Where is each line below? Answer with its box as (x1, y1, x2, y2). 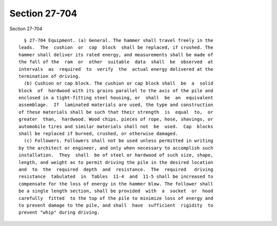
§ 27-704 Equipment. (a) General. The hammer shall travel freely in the (24, 37, 213, 43)
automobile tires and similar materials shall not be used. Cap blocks (18, 124, 213, 129)
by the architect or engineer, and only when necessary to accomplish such (18, 145, 213, 151)
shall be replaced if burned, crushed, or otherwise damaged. (18, 131, 179, 137)
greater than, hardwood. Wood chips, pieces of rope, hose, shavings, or (18, 116, 213, 122)
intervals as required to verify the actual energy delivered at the (18, 66, 213, 72)
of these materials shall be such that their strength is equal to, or (18, 109, 213, 115)
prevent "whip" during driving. (18, 210, 100, 215)
